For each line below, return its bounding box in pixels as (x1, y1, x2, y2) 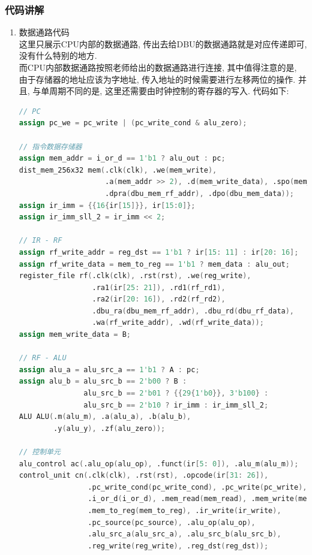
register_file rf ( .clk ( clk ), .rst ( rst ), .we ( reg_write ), (19, 272, 251, 280)
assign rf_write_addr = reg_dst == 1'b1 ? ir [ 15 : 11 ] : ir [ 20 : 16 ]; (19, 248, 299, 257)
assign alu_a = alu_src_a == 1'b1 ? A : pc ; (19, 365, 200, 374)
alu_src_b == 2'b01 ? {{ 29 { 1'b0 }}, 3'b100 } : (83, 389, 269, 398)
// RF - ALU (19, 354, 67, 363)
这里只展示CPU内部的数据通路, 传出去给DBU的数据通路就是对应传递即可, (19, 37, 307, 50)
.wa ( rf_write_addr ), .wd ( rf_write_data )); (92, 318, 264, 327)
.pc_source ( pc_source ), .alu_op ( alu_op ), (88, 518, 256, 527)
